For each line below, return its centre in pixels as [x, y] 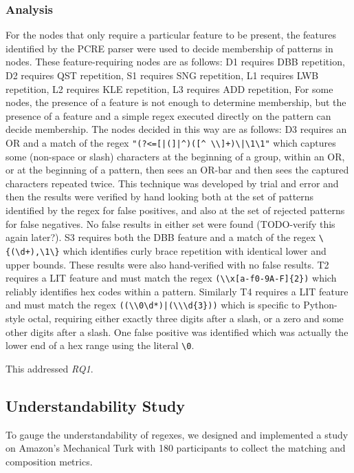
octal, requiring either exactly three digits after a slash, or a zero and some [186, 318]
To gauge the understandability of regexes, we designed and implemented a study [177, 434]
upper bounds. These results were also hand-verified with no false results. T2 [167, 264]
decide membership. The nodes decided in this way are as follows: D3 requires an [176, 129]
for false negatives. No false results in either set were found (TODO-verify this [170, 223]
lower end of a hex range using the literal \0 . [100, 345]
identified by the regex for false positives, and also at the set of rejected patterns [175, 210]
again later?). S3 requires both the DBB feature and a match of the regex [161, 237]
